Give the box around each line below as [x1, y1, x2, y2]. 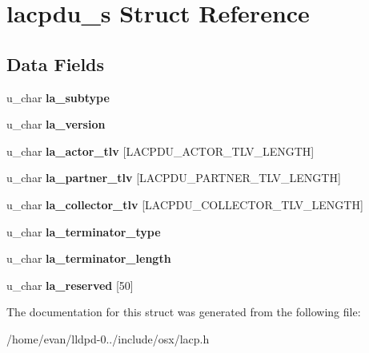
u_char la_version [6, 116, 106, 133]
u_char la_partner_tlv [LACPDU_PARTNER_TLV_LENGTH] [6, 169, 341, 186]
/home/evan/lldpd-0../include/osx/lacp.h [6, 330, 210, 347]
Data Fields [6, 51, 105, 76]
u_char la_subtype [6, 89, 110, 105]
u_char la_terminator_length [6, 250, 171, 267]
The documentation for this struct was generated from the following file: [6, 303, 361, 320]
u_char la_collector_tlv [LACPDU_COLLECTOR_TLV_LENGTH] [6, 196, 363, 212]
